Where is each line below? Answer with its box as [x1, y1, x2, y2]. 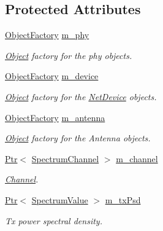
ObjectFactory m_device [5, 69, 99, 82]
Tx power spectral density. [5, 214, 102, 227]
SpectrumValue [31, 193, 88, 206]
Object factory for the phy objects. [5, 49, 132, 61]
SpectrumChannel [31, 152, 99, 165]
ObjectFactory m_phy [5, 28, 89, 41]
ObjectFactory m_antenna [5, 111, 105, 123]
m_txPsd [105, 193, 141, 206]
